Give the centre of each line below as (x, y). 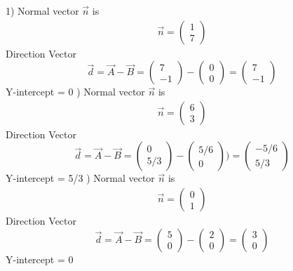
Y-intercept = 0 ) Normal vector (75, 92)
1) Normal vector (42, 11)
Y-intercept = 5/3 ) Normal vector (80, 178)
